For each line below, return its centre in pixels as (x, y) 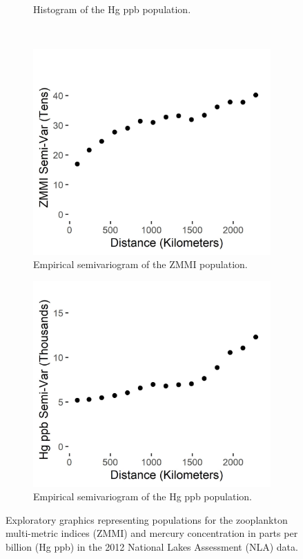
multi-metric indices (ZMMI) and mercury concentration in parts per (152, 533)
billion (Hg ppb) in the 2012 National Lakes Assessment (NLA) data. (152, 547)
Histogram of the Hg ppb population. (112, 9)
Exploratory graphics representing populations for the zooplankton (147, 519)
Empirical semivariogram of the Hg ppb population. (143, 496)
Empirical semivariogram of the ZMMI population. (140, 264)
